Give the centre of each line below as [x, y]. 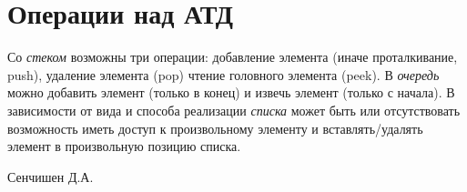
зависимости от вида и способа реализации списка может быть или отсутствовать [234, 110]
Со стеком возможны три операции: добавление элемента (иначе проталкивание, [233, 57]
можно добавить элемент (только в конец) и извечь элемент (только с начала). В [231, 92]
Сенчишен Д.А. [51, 176]
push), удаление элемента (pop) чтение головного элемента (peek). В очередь [223, 74]
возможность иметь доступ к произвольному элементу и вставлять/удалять [215, 128]
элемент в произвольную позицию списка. [124, 146]
